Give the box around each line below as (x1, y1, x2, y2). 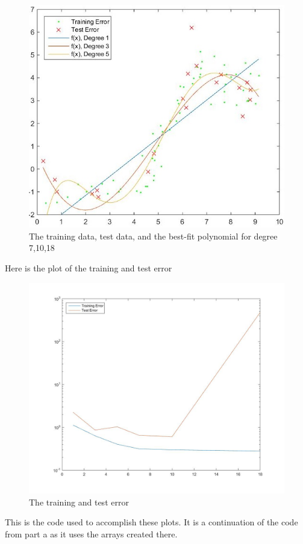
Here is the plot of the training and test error (5, 262, 172, 274)
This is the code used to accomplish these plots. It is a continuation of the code (5, 516, 298, 528)
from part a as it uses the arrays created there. (5, 527, 178, 540)
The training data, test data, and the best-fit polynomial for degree (29, 229, 278, 242)
